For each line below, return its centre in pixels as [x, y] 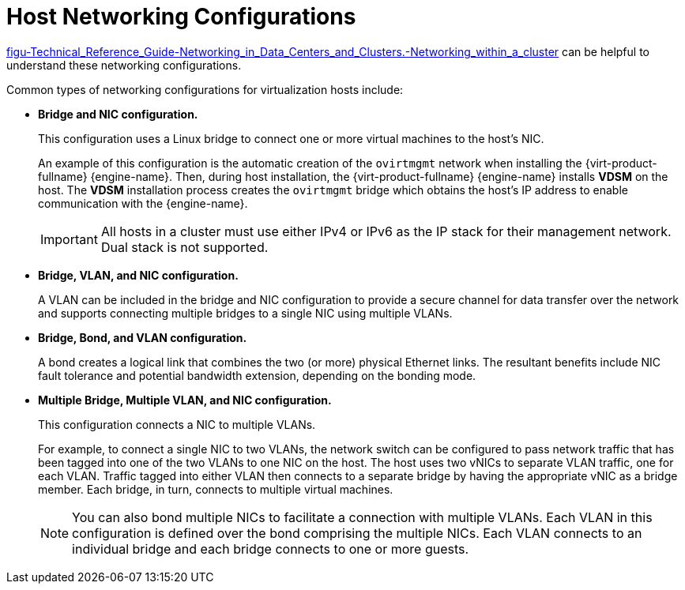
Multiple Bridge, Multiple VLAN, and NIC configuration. [185, 400]
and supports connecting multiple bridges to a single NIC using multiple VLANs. [245, 313]
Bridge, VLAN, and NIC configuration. [138, 275]
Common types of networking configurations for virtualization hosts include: [205, 89]
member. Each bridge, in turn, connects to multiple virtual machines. [216, 489]
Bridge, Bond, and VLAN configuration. [143, 337]
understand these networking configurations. [124, 65]
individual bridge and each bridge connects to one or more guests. [271, 549]
